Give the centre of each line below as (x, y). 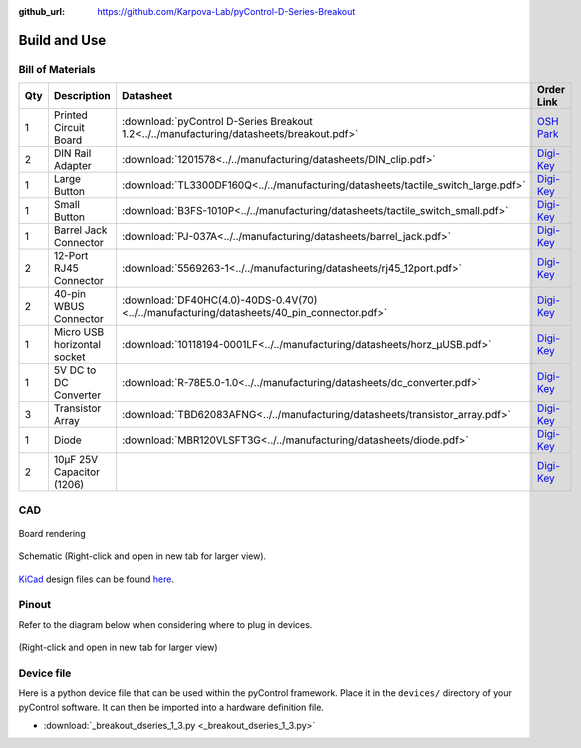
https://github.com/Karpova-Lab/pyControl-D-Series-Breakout (226, 11)
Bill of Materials (57, 69)
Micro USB (79, 332)
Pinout (35, 605)
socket (69, 357)
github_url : (41, 11)
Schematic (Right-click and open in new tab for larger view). (142, 556)
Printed (71, 115)
